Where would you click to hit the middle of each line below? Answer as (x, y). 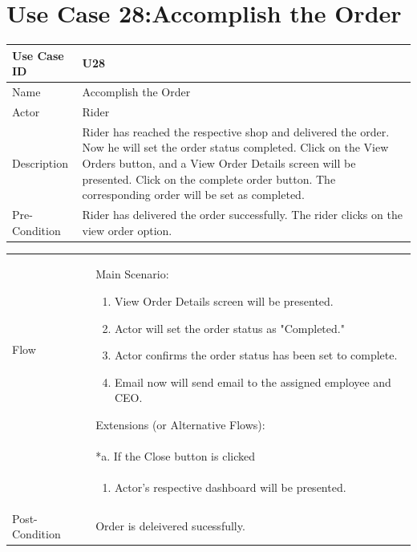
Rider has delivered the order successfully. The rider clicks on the (242, 214)
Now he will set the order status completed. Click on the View (235, 147)
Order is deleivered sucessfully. (170, 526)
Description (40, 162)
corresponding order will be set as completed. (193, 195)
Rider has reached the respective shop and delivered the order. (236, 131)
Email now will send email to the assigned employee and (253, 382)
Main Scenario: (132, 274)
